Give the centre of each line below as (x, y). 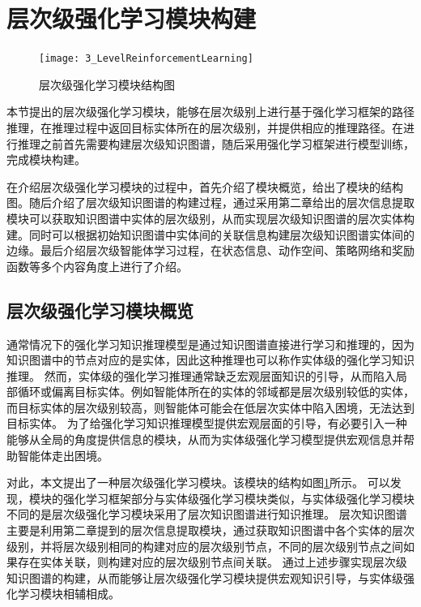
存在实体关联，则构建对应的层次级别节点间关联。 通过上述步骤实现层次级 (212, 562)
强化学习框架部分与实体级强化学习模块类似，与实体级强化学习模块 (238, 498)
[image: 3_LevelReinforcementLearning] (146, 59)
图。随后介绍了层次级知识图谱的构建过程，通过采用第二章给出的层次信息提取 (210, 202)
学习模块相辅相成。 (68, 594)
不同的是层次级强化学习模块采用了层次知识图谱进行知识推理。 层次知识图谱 (207, 514)
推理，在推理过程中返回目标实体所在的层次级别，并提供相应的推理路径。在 (205, 127)
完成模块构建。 (46, 159)
